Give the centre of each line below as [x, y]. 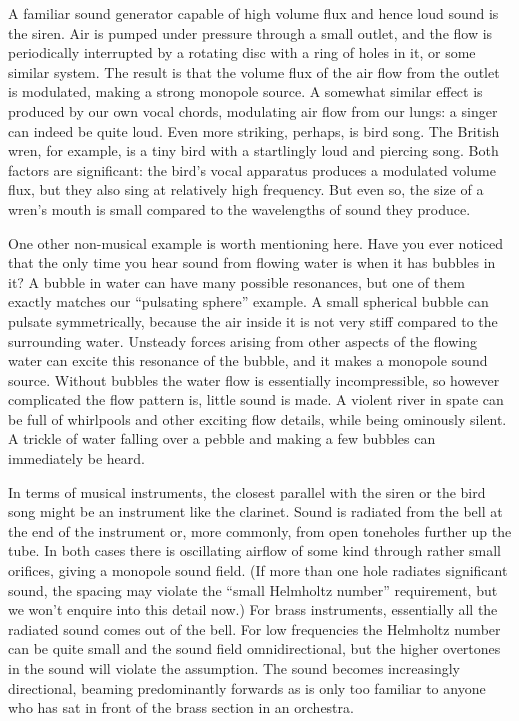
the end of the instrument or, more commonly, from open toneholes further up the [260, 530]
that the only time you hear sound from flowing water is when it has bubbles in [252, 262]
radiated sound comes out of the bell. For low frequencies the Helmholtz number [254, 628]
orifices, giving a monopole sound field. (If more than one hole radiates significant [258, 570]
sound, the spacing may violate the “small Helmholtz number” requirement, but [253, 589]
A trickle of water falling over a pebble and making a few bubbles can [222, 438]
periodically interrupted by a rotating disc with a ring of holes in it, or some [242, 52]
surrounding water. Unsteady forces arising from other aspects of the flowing [242, 340]
